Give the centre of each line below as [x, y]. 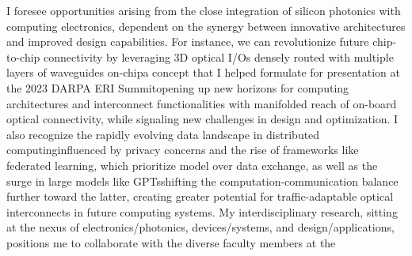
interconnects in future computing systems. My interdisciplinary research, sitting [202, 211]
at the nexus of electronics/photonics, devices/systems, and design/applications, [200, 227]
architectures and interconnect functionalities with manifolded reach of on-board [202, 103]
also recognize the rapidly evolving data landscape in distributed [163, 134]
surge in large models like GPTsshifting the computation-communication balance [202, 181]
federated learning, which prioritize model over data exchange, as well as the [192, 165]
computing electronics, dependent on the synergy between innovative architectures [206, 26]
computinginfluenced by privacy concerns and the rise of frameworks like [183, 150]
